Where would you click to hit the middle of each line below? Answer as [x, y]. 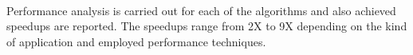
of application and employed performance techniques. [136, 41]
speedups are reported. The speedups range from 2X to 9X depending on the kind [207, 26]
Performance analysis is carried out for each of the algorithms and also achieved [201, 10]
